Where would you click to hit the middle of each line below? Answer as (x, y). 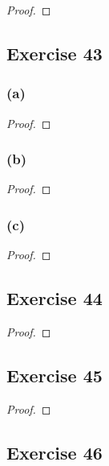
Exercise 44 (54, 298)
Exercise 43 (54, 53)
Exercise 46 (54, 452)
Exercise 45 (54, 375)
